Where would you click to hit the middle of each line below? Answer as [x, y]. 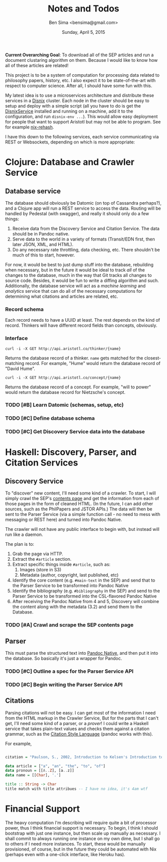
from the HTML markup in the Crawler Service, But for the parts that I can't [82, 718]
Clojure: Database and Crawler [70, 162]
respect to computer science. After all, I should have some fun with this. [79, 86]
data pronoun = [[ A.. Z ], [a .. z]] [40, 771]
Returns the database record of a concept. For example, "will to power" [78, 387]
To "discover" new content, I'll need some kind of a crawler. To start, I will [81, 493]
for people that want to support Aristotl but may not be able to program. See [83, 122]
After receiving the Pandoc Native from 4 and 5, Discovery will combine [85, 602]
